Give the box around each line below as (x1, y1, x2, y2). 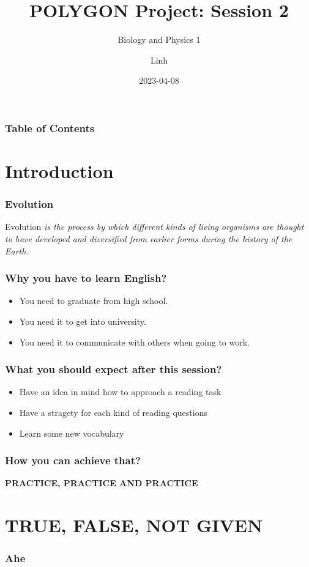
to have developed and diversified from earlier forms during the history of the (5, 232, 292, 245)
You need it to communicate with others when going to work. (19, 335, 250, 348)
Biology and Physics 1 (117, 33, 201, 46)
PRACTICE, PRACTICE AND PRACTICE (5, 476, 198, 489)
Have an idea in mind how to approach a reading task (19, 385, 222, 398)
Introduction (5, 158, 114, 183)
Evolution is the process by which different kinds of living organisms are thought (5, 220, 304, 233)
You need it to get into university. (19, 315, 146, 328)
